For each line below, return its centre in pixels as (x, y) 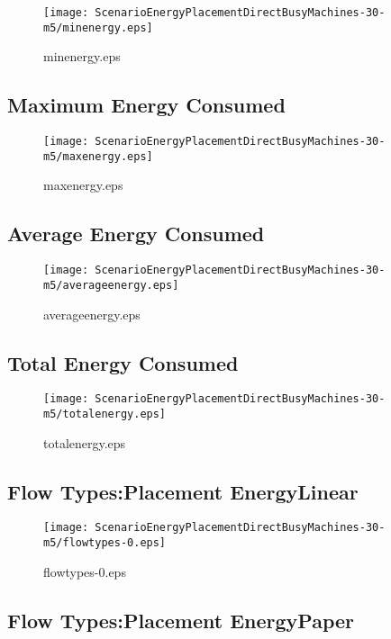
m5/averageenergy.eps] (111, 285)
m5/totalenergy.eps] (105, 414)
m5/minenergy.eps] (98, 27)
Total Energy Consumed (123, 362)
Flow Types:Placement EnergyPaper (181, 620)
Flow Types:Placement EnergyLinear (183, 491)
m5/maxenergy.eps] (98, 156)
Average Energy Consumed (136, 234)
